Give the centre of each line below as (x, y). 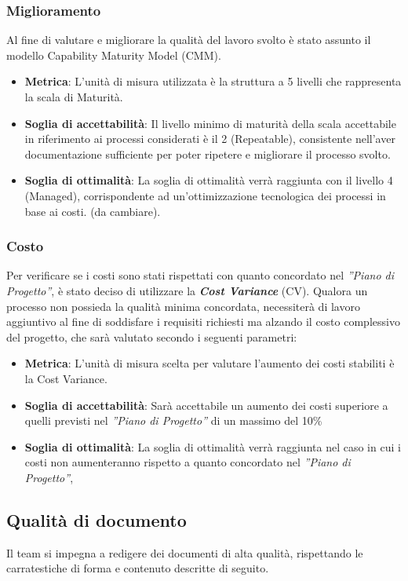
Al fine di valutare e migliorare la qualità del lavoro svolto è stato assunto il (189, 40)
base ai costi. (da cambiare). (93, 211)
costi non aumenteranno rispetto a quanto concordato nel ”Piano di (188, 462)
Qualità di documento (97, 519)
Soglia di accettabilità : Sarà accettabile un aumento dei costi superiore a (206, 405)
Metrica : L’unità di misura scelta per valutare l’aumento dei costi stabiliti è (209, 363)
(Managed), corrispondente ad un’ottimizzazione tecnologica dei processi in (205, 195)
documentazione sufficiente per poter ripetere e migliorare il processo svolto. (208, 153)
